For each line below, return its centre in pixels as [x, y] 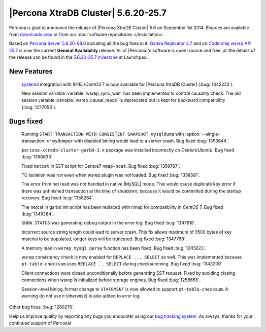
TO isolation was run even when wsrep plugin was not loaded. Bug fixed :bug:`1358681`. [111, 175]
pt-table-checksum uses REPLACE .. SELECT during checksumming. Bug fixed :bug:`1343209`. [122, 264]
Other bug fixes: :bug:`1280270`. [42, 307]
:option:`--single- [202, 134]
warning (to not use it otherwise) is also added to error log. [81, 295]
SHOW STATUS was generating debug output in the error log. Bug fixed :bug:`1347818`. [109, 223]
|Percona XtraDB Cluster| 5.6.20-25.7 [88, 13]
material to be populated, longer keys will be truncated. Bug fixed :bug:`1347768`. [104, 239]
